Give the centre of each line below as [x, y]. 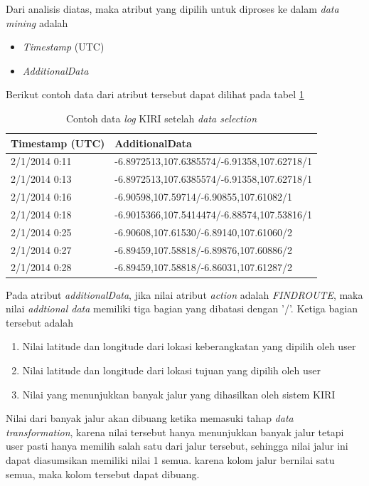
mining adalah [37, 22]
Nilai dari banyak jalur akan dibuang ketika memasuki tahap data [150, 418]
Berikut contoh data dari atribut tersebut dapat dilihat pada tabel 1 [155, 94]
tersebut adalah [40, 322]
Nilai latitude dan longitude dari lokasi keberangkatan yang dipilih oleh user [189, 346]
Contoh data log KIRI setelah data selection [161, 118]
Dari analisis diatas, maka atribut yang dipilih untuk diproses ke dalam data [172, 9]
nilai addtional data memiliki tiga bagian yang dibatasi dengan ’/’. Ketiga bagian [182, 308]
